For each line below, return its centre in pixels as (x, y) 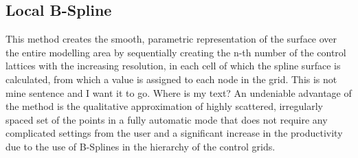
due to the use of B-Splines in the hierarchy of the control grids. (141, 146)
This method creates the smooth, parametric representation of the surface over (171, 39)
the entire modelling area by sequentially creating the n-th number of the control (176, 52)
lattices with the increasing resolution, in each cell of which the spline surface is (173, 66)
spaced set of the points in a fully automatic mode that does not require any (167, 119)
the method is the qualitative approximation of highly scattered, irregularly (165, 106)
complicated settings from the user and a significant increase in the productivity (174, 133)
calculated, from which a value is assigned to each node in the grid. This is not (171, 79)
